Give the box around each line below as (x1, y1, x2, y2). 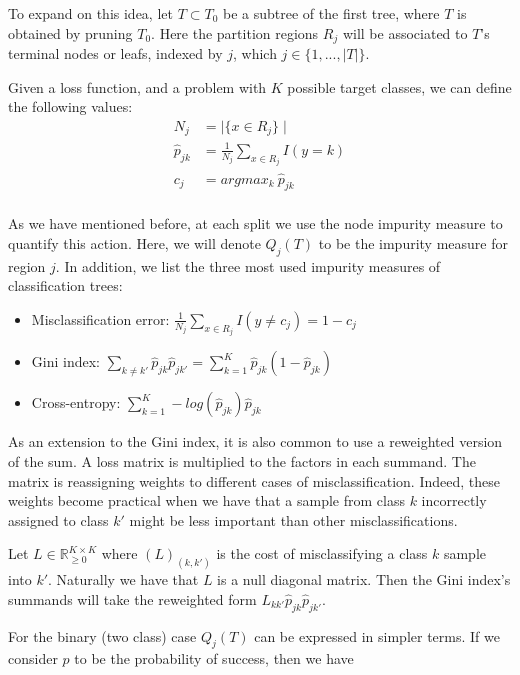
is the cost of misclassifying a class (216, 543, 428, 564)
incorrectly (421, 490, 487, 511)
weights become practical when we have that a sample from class (8, 490, 405, 511)
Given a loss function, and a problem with (8, 76, 267, 97)
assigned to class (8, 509, 109, 530)
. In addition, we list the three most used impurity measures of (55, 255, 441, 276)
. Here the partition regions (151, 22, 319, 43)
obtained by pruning (8, 22, 133, 43)
